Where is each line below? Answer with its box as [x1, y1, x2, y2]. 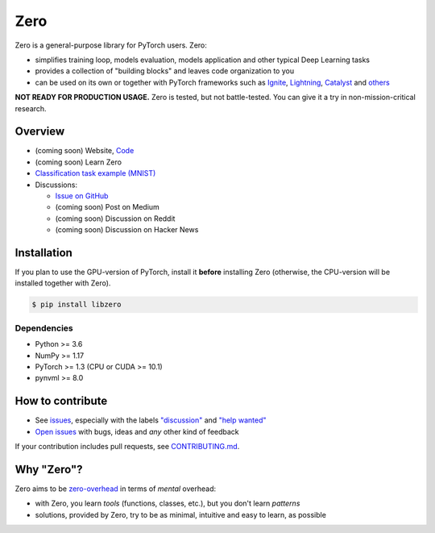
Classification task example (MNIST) [35, 169, 156, 178]
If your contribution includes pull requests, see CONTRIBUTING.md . [14, 442, 240, 452]
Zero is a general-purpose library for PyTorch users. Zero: [14, 40, 207, 50]
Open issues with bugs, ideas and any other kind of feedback [35, 427, 239, 436]
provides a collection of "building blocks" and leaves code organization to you [35, 66, 294, 76]
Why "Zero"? [14, 462, 83, 476]
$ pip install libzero [31, 300, 122, 310]
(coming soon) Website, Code [35, 146, 135, 156]
